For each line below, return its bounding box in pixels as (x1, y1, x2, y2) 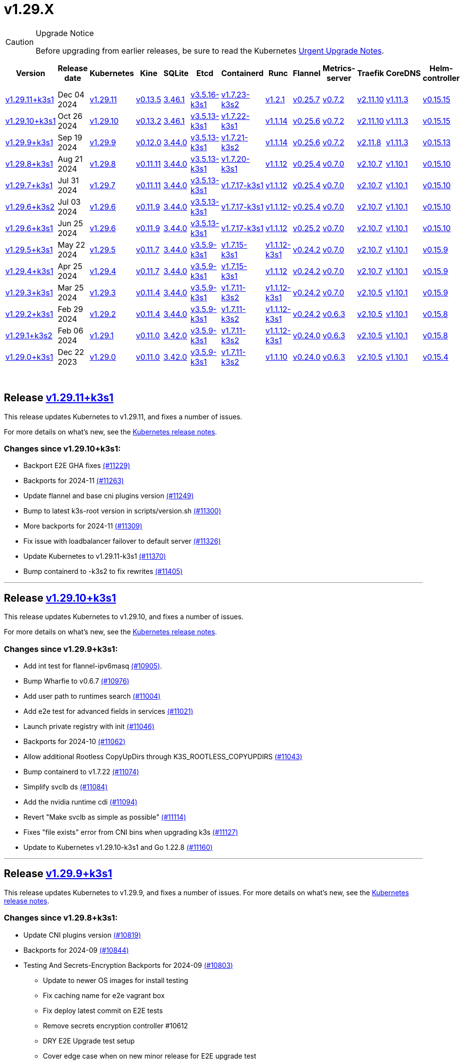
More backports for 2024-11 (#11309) (23, 522, 143, 531)
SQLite (163, 68, 189, 78)
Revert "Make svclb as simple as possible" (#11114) (23, 812, 186, 821)
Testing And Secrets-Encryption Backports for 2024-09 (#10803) (23, 961, 233, 969)
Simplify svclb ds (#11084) (23, 782, 108, 791)
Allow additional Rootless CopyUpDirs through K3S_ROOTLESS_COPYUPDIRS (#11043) (23, 752, 303, 761)
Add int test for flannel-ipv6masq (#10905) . (23, 661, 162, 670)
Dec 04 (57, 89, 85, 99)
